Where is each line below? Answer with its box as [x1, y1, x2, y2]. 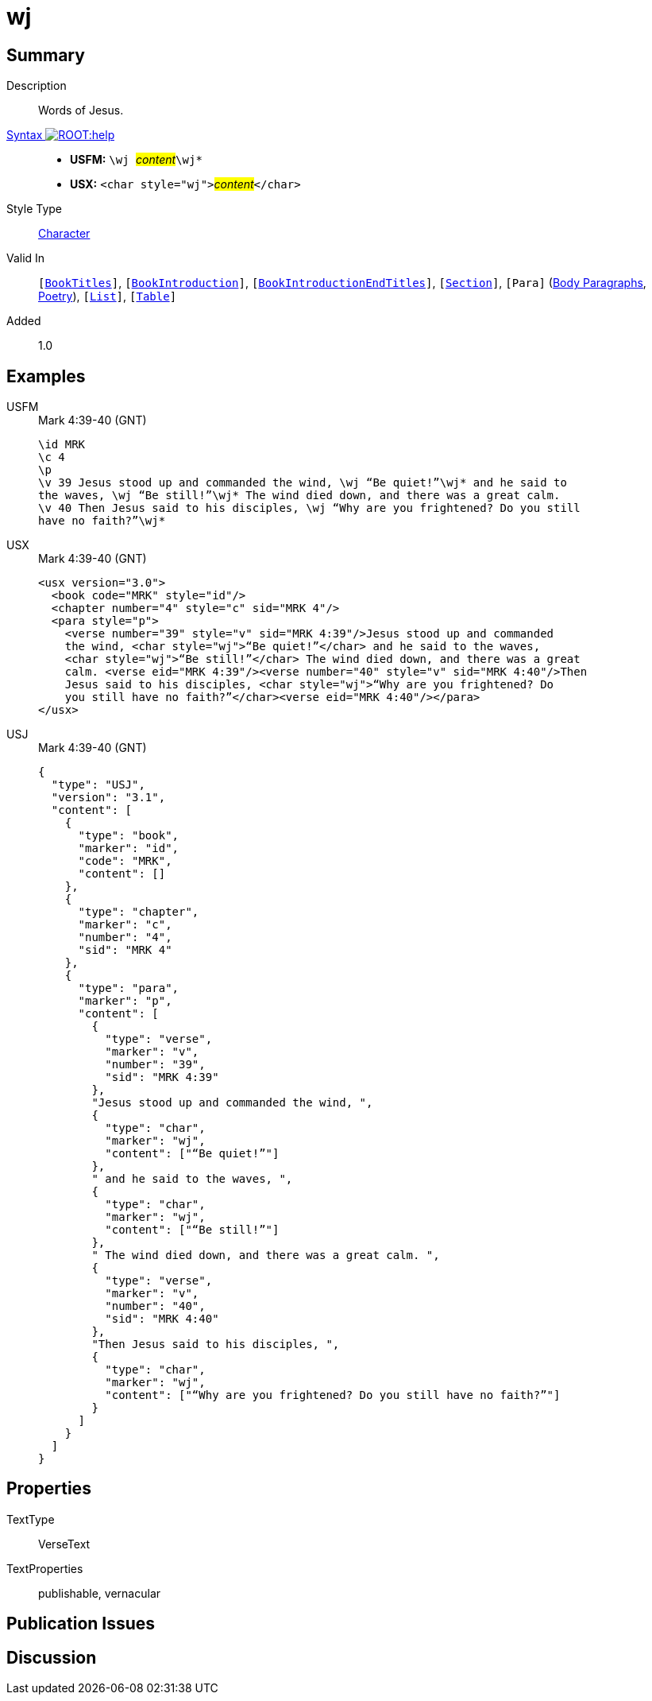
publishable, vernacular [38, 1586, 161, 1600]
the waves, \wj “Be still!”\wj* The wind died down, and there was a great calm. [38, 489, 561, 502]
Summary [6, 45, 85, 65]
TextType [6, 1512, 55, 1526]
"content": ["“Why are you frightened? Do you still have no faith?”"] [105, 1389, 561, 1402]
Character [38, 227, 91, 241]
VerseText [38, 1536, 91, 1551]
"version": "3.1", [51, 791, 166, 804]
